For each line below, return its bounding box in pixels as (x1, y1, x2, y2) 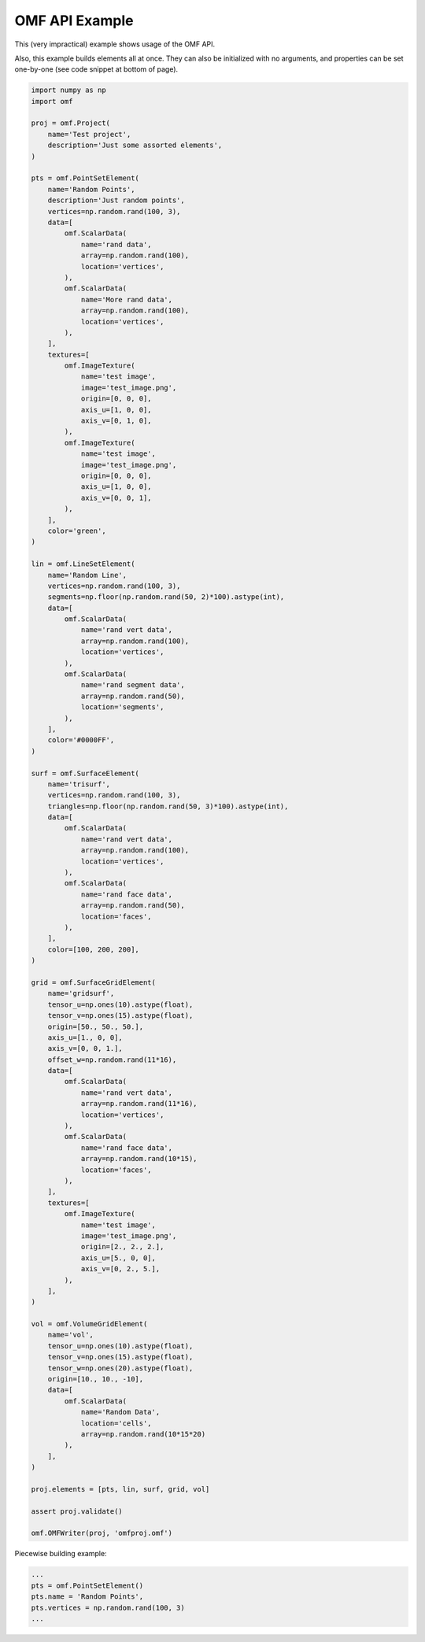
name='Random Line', (47, 571, 128, 579)
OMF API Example (14, 12, 134, 29)
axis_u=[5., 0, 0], (80, 1253, 157, 1263)
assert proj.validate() (31, 1507, 124, 1515)
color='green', (47, 526, 106, 535)
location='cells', (80, 1418, 153, 1428)
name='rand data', (80, 240, 153, 249)
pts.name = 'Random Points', (31, 1592, 144, 1601)
